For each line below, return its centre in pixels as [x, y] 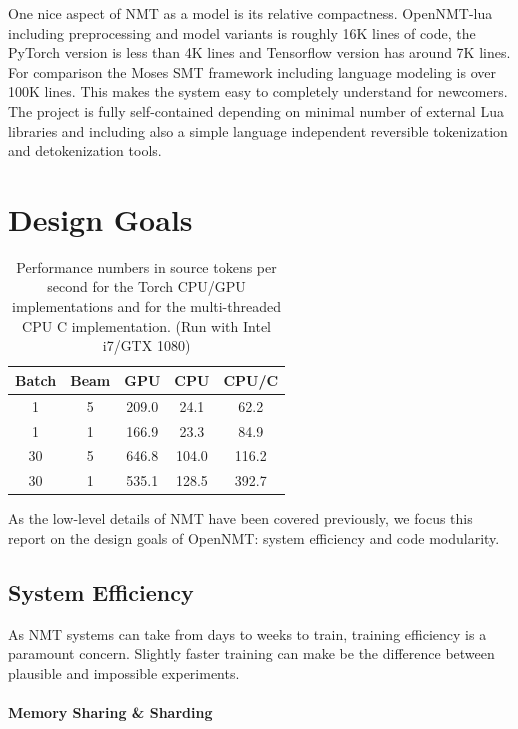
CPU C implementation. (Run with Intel [146, 325]
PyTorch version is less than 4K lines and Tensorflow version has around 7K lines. [259, 52]
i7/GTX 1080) [146, 345]
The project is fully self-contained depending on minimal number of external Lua [256, 110]
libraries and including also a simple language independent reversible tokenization [258, 130]
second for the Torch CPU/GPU [146, 286]
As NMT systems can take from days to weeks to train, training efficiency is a [247, 633]
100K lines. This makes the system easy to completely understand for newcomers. [258, 91]
